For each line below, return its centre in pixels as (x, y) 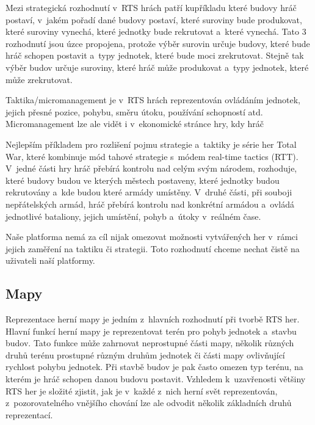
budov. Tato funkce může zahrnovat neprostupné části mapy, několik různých (150, 343)
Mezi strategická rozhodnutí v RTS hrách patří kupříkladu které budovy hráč (151, 7)
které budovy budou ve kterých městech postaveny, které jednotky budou (143, 180)
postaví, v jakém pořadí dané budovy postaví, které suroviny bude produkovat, (154, 19)
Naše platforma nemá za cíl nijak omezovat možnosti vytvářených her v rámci (152, 237)
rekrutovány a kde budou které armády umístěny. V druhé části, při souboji (149, 192)
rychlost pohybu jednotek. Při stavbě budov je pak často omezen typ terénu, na (154, 367)
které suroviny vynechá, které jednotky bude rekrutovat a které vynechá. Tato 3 (156, 31)
